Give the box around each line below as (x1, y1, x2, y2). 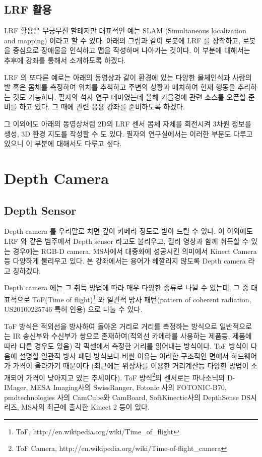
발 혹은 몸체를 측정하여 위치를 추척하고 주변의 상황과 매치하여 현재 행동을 (4, 82, 235, 92)
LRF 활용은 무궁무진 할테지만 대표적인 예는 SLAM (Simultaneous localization (4, 25, 246, 36)
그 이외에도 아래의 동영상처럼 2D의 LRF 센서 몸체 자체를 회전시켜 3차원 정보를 (4, 118, 251, 128)
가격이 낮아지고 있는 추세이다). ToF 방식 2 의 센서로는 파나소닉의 (26, 370, 225, 382)
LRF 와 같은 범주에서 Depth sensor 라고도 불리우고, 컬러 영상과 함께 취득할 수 (4, 235, 249, 246)
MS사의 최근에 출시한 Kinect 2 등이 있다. (21, 402, 150, 412)
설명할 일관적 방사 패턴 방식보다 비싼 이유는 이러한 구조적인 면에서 (19, 350, 229, 361)
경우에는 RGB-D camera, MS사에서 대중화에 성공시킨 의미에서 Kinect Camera (13, 245, 257, 256)
